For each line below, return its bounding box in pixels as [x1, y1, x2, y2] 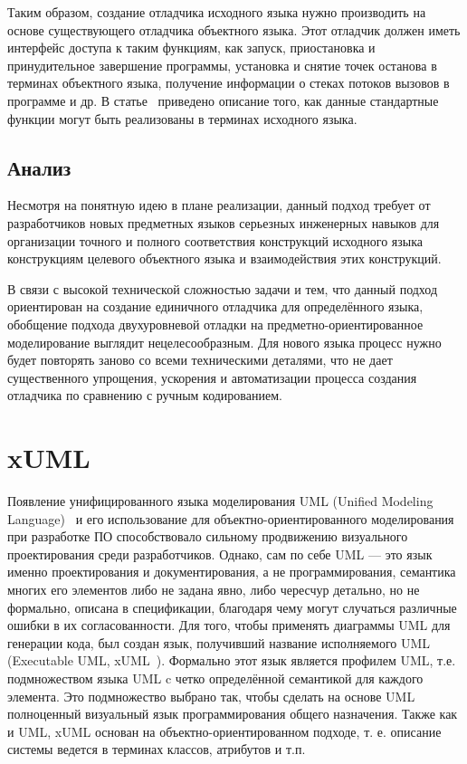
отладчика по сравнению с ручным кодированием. [7, 386, 282, 405]
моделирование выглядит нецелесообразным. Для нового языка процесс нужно [7, 332, 442, 351]
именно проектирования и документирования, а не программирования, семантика [7, 562, 456, 581]
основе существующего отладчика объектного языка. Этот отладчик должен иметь [7, 20, 461, 39]
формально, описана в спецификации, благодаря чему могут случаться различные [7, 597, 457, 616]
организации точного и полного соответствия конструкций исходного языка [7, 231, 423, 250]
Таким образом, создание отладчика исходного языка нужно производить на [7, 3, 426, 21]
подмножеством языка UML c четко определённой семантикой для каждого [7, 668, 424, 687]
